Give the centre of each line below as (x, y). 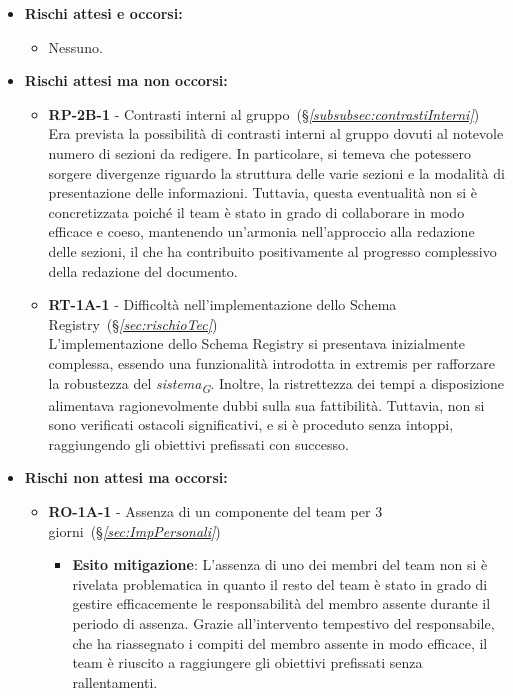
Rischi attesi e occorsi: (103, 13)
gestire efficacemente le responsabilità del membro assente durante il (281, 603)
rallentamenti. (115, 681)
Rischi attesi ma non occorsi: (126, 80)
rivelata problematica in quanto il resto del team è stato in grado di (280, 583)
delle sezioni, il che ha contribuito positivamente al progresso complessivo (272, 250)
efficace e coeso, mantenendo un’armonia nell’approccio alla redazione (261, 231)
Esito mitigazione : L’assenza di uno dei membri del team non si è (280, 564)
